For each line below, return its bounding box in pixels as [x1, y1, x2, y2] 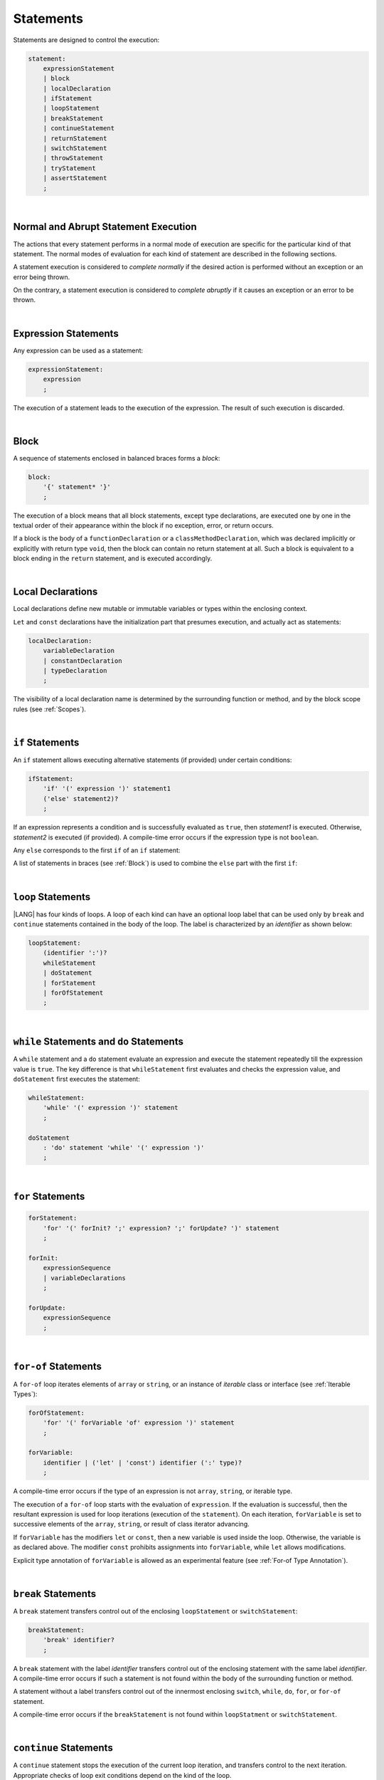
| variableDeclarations [43, 1274, 126, 1282]
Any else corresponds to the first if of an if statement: [13, 846, 181, 854]
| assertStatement [43, 174, 107, 182]
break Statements [13, 1588, 96, 1600]
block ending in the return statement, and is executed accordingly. [13, 554, 213, 562]
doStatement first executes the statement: [13, 1075, 140, 1084]
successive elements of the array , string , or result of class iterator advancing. [13, 1520, 250, 1529]
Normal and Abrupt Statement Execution [13, 221, 197, 233]
